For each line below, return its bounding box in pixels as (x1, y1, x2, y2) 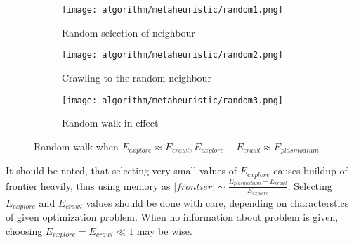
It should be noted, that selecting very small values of (6, 163, 237, 178)
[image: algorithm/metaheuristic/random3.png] (62, 95, 283, 105)
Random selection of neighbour (62, 25, 195, 39)
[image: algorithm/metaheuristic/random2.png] (62, 50, 283, 60)
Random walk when (34, 139, 119, 153)
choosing (6, 223, 43, 238)
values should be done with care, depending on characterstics (86, 195, 349, 210)
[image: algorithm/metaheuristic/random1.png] (62, 5, 283, 15)
